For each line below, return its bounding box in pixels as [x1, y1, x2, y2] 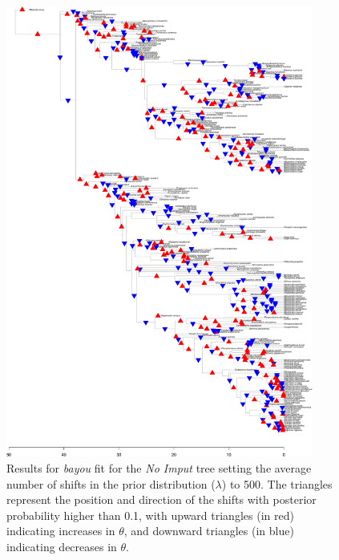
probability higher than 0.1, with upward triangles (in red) [6, 506, 294, 523]
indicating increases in [6, 522, 115, 539]
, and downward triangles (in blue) [123, 522, 294, 539]
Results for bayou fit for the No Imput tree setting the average [6, 460, 312, 477]
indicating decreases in [6, 538, 117, 554]
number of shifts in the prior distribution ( [6, 475, 216, 492]
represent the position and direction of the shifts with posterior [6, 491, 317, 508]
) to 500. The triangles [221, 475, 333, 492]
